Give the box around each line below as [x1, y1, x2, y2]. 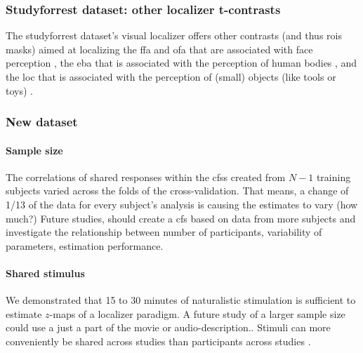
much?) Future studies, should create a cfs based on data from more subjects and [6, 211, 356, 225]
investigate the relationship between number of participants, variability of [6, 225, 322, 239]
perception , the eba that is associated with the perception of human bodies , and [6, 55, 357, 70]
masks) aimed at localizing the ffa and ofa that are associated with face [6, 41, 313, 56]
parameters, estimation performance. [6, 238, 164, 253]
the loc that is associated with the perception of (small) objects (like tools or [6, 69, 336, 84]
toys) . [6, 83, 33, 98]
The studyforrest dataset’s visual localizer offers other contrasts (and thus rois [6, 28, 342, 43]
